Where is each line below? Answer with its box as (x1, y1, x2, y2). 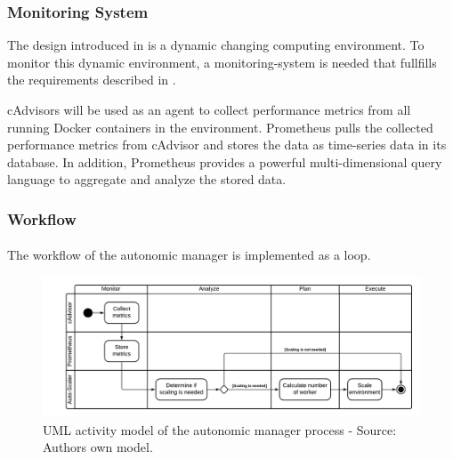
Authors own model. (43, 438, 153, 456)
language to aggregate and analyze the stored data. (7, 170, 287, 189)
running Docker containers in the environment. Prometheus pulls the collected (7, 117, 433, 136)
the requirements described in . (7, 70, 176, 89)
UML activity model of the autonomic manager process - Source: (43, 420, 397, 439)
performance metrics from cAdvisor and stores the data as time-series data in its (7, 135, 447, 154)
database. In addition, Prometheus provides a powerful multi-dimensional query (7, 152, 442, 171)
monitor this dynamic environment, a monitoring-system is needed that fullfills (7, 52, 437, 71)
